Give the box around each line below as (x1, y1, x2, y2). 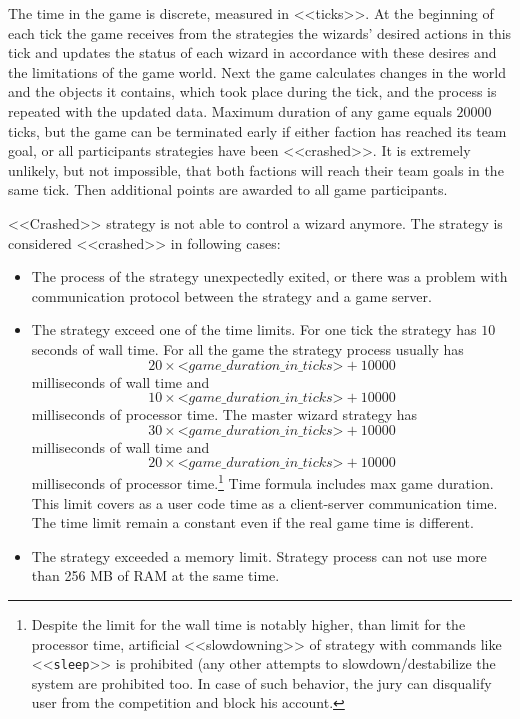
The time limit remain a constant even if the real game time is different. (31, 512, 474, 533)
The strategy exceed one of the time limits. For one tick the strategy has (31, 319, 477, 340)
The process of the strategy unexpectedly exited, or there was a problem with (31, 266, 508, 287)
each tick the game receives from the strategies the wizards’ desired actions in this (8, 22, 512, 43)
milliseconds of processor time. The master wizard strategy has (31, 404, 418, 425)
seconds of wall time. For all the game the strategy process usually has (31, 338, 464, 359)
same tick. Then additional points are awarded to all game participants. (8, 179, 448, 200)
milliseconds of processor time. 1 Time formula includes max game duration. (31, 470, 494, 493)
